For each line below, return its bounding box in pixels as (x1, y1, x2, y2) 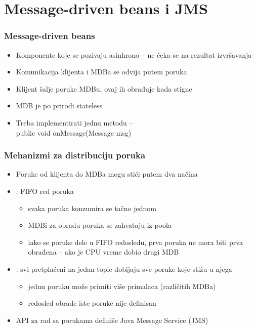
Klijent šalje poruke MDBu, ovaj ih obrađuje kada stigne (16, 83, 192, 94)
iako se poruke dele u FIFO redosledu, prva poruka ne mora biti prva (28, 236, 243, 247)
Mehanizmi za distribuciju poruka (4, 149, 146, 161)
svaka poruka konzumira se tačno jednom (28, 202, 156, 213)
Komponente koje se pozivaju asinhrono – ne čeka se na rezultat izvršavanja (16, 49, 252, 60)
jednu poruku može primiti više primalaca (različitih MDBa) (28, 280, 216, 291)
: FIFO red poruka (16, 185, 74, 196)
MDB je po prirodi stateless (16, 100, 103, 111)
